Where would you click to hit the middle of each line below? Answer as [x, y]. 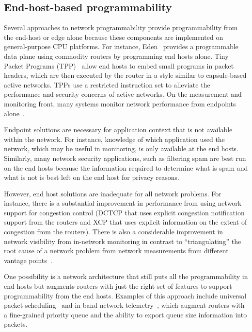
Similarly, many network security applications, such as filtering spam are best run [125, 158]
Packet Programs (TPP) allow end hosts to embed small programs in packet [119, 65]
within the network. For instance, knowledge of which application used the [114, 139]
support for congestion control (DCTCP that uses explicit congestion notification [124, 212]
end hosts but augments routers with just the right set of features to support [118, 286]
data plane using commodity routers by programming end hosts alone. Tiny [116, 56]
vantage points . [28, 260]
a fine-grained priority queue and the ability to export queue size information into [126, 314]
